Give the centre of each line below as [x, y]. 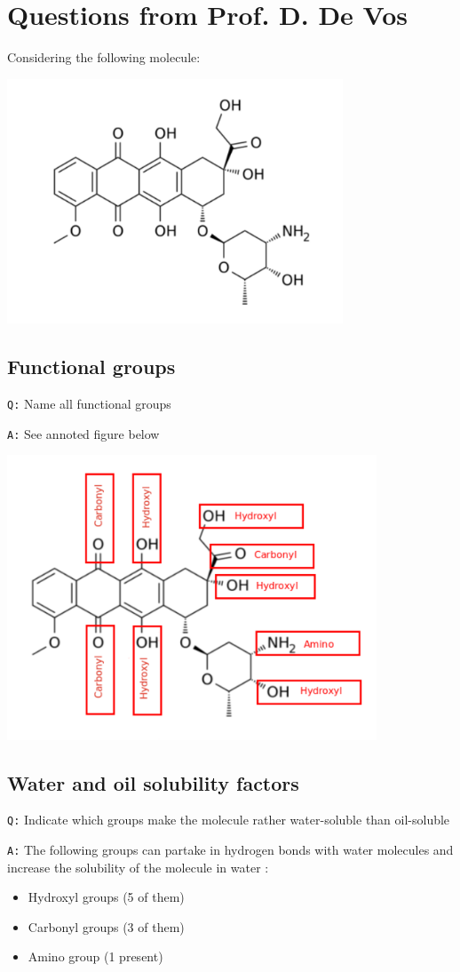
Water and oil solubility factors [153, 782]
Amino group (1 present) [95, 956]
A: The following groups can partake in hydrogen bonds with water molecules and [230, 849]
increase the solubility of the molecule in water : [138, 867]
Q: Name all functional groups [89, 403]
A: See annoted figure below [83, 433]
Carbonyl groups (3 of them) [106, 926]
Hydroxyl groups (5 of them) [106, 897]
